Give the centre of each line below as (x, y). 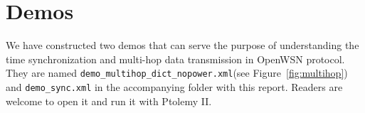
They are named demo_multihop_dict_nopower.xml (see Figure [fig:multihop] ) (177, 73)
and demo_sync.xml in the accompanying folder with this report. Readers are (174, 86)
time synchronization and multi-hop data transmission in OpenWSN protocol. (175, 59)
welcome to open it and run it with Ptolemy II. (109, 101)
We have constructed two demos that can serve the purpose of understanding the (182, 45)
